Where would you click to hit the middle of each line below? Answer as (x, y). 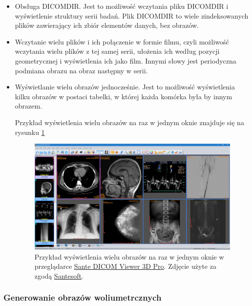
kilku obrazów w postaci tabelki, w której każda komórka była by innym (124, 96)
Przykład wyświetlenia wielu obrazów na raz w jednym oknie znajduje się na (129, 122)
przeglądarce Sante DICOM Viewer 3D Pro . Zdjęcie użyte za (125, 266)
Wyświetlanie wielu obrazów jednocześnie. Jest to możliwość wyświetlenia (125, 87)
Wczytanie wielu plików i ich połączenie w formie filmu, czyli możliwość (122, 41)
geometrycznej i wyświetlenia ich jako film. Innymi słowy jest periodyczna (126, 60)
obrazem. (29, 106)
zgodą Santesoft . (59, 275)
